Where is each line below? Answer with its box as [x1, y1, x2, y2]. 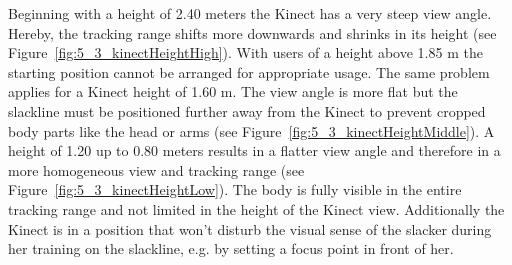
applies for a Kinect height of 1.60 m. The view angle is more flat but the [8, 81, 458, 102]
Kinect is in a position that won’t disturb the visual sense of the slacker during [8, 218, 492, 239]
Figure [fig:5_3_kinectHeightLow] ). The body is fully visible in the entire [8, 179, 462, 200]
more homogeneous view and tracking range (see [8, 159, 305, 180]
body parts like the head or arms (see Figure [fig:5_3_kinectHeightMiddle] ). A [8, 120, 495, 141]
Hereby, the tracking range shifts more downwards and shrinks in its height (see [8, 22, 497, 43]
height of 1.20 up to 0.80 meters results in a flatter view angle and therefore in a [8, 140, 501, 161]
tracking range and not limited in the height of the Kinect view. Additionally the [8, 198, 505, 219]
